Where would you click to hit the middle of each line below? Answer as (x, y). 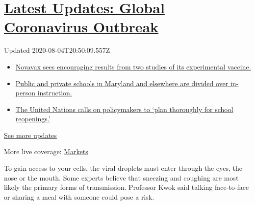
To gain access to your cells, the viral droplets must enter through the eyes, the (123, 168)
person (25, 93)
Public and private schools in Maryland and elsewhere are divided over (122, 83)
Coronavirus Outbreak (81, 27)
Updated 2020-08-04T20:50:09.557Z (57, 50)
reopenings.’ (33, 119)
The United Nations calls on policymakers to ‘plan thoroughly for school (124, 109)
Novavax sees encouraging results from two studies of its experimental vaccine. (133, 66)
